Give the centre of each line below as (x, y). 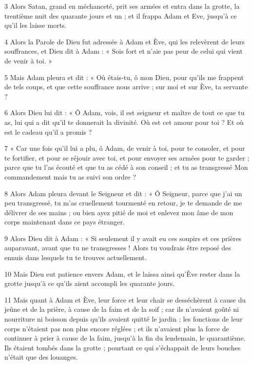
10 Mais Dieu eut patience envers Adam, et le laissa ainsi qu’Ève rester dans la (122, 274)
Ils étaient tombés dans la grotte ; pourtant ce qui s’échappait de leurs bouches (123, 347)
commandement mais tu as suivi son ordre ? (70, 176)
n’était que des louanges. (41, 357)
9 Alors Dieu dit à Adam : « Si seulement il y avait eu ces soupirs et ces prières (123, 238)
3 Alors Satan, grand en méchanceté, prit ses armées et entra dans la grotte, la (122, 6)
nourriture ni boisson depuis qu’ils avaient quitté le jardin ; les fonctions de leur (124, 319)
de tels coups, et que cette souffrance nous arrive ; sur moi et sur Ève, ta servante (126, 87)
